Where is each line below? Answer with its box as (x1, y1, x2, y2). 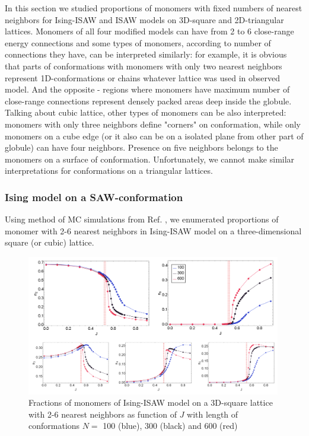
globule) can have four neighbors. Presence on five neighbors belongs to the (5, 141, 278, 154)
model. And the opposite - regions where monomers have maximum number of (5, 83, 290, 96)
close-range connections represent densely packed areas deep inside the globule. (5, 94, 292, 107)
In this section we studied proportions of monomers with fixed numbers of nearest (5, 2, 302, 14)
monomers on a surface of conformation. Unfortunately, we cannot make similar (5, 152, 295, 165)
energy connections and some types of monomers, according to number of (5, 36, 271, 49)
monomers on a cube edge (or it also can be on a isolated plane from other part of (5, 129, 304, 142)
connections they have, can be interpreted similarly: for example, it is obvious (5, 48, 287, 61)
